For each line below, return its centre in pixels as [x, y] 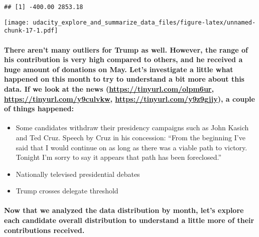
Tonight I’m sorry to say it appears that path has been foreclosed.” [119, 157]
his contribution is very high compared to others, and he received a [123, 59]
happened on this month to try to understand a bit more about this [124, 79]
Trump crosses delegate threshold [67, 191]
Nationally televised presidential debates [78, 174]
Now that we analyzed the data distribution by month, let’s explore [124, 210]
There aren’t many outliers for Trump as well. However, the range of [126, 49]
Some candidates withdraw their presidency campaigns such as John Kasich [132, 128]
